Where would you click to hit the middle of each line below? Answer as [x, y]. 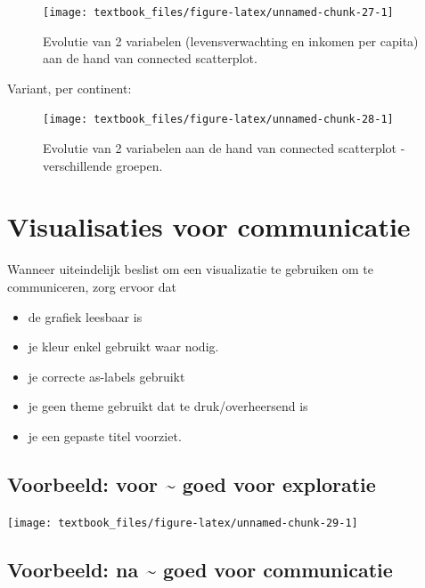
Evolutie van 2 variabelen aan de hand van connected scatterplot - [224, 148]
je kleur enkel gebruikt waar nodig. [123, 346]
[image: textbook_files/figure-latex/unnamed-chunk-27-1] [218, 12]
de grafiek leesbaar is [85, 316]
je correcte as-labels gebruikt [106, 376]
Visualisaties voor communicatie [209, 226]
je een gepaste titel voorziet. [105, 435]
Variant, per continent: [69, 88]
